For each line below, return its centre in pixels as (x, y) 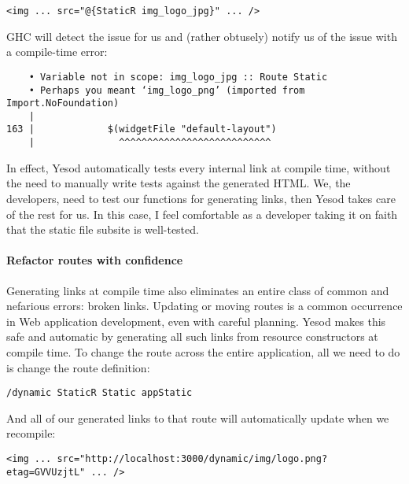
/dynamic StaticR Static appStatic (99, 393)
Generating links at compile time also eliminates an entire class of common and (198, 290)
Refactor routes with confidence (95, 260)
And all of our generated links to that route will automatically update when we (198, 417)
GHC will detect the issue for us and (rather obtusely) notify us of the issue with (202, 36)
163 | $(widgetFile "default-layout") (142, 129)
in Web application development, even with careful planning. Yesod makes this (196, 321)
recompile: (31, 433)
